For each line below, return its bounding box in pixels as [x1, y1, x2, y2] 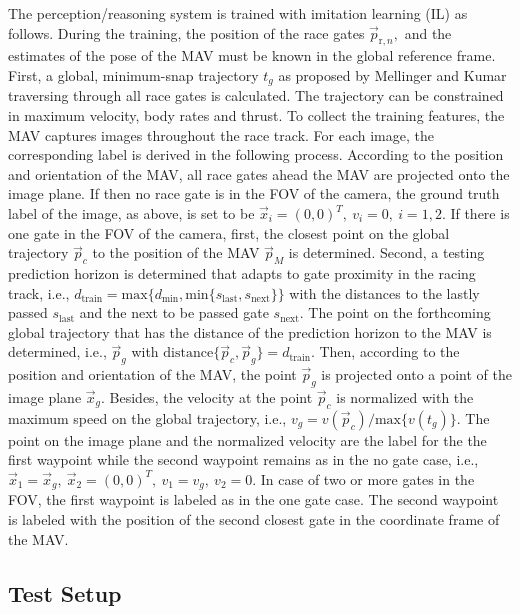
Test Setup [8, 577, 122, 608]
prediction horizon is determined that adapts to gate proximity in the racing [8, 262, 476, 283]
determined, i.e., [8, 341, 107, 362]
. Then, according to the [310, 341, 460, 362]
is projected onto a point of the [321, 364, 512, 385]
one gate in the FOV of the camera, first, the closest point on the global [8, 222, 450, 243]
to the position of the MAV [92, 242, 260, 263]
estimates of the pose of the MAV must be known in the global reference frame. [8, 45, 496, 66]
